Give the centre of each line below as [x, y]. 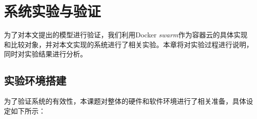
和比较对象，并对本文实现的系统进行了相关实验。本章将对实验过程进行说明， [128, 44]
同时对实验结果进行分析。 [45, 54]
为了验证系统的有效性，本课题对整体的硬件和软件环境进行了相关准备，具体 [125, 101]
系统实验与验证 [53, 11]
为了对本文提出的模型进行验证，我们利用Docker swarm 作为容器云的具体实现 [126, 35]
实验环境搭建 [35, 80]
